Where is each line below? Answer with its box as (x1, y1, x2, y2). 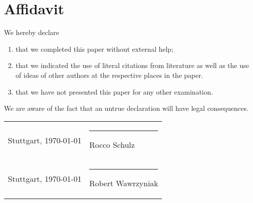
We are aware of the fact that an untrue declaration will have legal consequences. (4, 103, 249, 113)
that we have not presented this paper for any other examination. (15, 86, 213, 97)
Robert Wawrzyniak (89, 177, 158, 189)
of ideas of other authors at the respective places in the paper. (15, 69, 203, 80)
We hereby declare (4, 27, 60, 37)
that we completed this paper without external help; (15, 43, 174, 54)
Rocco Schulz (89, 138, 135, 150)
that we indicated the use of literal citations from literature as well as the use (15, 60, 249, 70)
